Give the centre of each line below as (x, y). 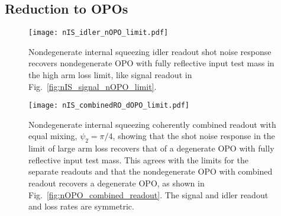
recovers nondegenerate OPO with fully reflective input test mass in (151, 63)
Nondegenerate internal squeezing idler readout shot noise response (150, 51)
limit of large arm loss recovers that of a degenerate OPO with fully (151, 148)
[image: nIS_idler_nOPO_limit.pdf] (98, 33)
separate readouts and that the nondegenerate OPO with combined (151, 171)
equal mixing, (53, 136)
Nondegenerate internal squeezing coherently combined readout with (152, 124)
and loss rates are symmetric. (81, 206)
